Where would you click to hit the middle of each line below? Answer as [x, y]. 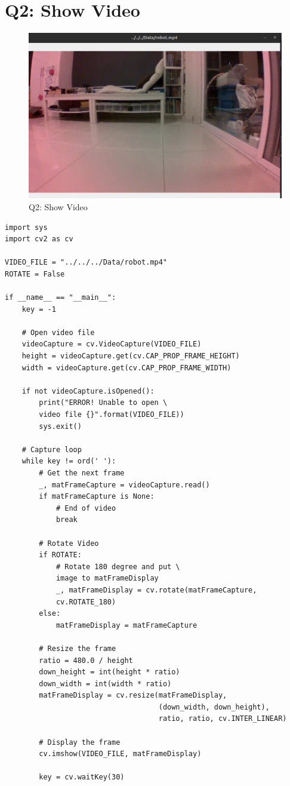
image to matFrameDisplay [107, 578]
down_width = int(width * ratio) [105, 684]
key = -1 [39, 309]
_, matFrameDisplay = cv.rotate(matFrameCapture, [156, 590]
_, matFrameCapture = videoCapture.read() [124, 485]
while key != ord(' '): [69, 461]
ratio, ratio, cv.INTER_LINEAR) [223, 719]
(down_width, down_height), [214, 707]
